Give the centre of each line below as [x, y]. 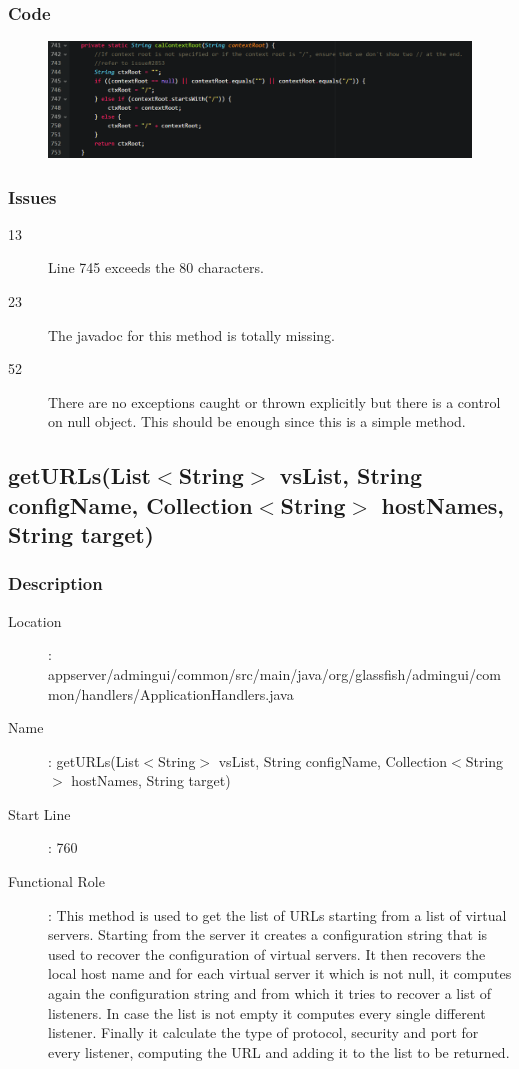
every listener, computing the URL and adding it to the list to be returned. [279, 1051]
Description [55, 583]
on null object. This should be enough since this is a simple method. [257, 421]
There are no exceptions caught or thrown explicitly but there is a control [274, 401]
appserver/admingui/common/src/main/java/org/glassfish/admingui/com [274, 673]
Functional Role [56, 881]
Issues [32, 196]
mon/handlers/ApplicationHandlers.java [171, 693]
